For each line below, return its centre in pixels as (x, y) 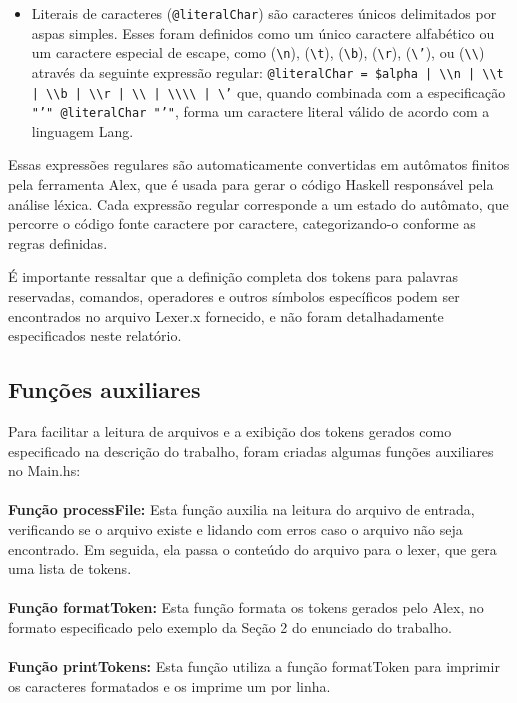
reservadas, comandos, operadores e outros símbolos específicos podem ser (234, 296)
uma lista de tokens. (70, 568)
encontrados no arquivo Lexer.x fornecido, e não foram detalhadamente (226, 315)
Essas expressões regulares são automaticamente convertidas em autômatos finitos (259, 164)
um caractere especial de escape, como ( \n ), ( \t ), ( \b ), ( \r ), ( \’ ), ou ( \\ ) (258, 52)
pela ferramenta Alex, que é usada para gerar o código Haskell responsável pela (251, 184)
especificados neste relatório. (95, 335)
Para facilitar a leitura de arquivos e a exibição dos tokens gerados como (230, 431)
